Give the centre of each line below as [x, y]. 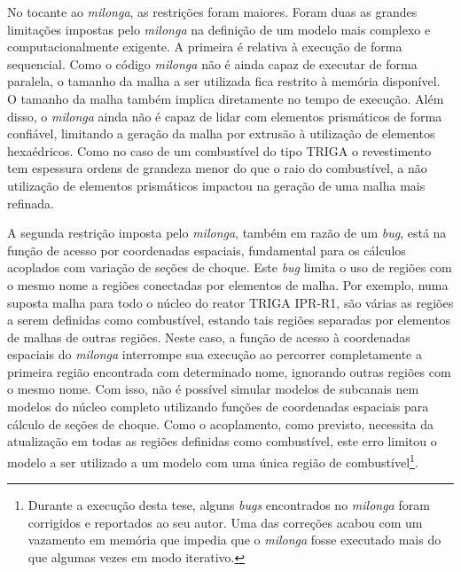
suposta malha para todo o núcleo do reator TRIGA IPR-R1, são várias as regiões [230, 302]
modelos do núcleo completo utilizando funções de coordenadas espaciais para [218, 407]
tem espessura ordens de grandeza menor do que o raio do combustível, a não [217, 168]
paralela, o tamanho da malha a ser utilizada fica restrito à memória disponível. [224, 81]
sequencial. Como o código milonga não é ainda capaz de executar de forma [212, 63]
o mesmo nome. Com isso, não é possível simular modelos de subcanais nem [213, 389]
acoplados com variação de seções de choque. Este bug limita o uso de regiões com [230, 267]
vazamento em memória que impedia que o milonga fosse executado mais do [234, 540]
